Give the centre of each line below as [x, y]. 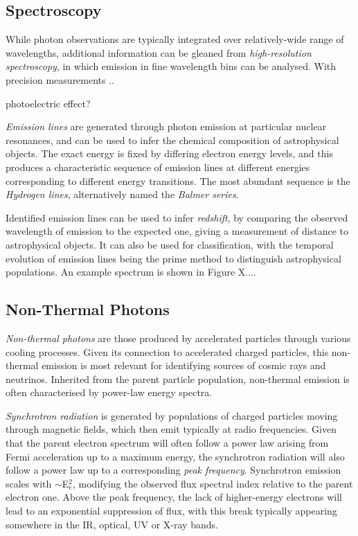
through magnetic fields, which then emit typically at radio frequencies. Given [171, 429]
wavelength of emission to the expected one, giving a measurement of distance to [177, 231]
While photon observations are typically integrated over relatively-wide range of [175, 39]
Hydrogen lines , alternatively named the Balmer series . [122, 194]
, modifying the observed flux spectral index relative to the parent [213, 483]
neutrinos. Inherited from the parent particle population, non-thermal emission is [178, 378]
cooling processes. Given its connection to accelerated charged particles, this [167, 351]
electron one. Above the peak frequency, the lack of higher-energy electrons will [174, 497]
